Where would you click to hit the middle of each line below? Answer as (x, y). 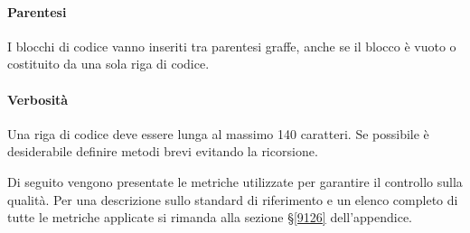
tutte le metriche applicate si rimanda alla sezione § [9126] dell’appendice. (210, 217)
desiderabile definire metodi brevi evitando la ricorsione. (163, 151)
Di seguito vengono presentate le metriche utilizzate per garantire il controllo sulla (235, 181)
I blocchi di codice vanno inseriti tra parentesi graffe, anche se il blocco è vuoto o (232, 46)
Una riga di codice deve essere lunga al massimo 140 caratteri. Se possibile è (218, 133)
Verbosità (38, 99)
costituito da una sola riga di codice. (108, 64)
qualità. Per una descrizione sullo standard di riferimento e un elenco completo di (233, 199)
